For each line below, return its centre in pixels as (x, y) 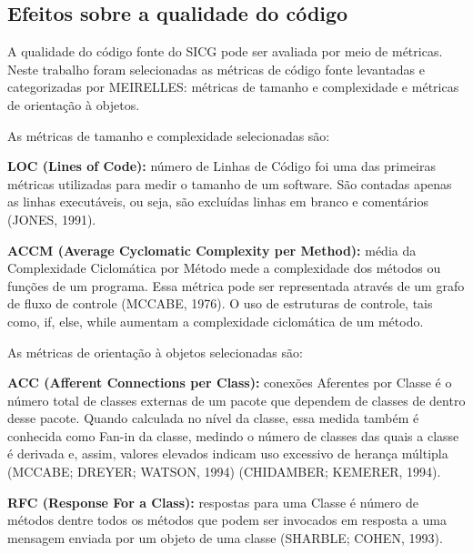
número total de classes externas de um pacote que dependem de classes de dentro (236, 400)
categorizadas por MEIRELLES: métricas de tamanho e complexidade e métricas (233, 87)
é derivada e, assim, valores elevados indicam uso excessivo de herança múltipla (228, 453)
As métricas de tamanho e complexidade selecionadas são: (169, 135)
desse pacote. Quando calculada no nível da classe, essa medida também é (213, 418)
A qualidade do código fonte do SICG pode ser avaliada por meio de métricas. (225, 51)
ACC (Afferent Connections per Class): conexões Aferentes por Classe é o (230, 383)
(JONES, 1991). (52, 219)
